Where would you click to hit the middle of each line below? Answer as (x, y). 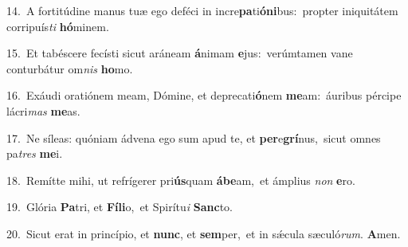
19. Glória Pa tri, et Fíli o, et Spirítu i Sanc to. (120, 207)
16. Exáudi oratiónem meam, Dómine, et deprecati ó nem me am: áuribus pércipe (204, 95)
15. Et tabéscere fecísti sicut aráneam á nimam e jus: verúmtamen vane (180, 53)
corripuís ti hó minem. (58, 26)
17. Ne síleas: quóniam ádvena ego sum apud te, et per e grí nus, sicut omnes (194, 137)
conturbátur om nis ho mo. (70, 68)
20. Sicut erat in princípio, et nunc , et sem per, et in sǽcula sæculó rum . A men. (204, 233)
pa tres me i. (35, 153)
